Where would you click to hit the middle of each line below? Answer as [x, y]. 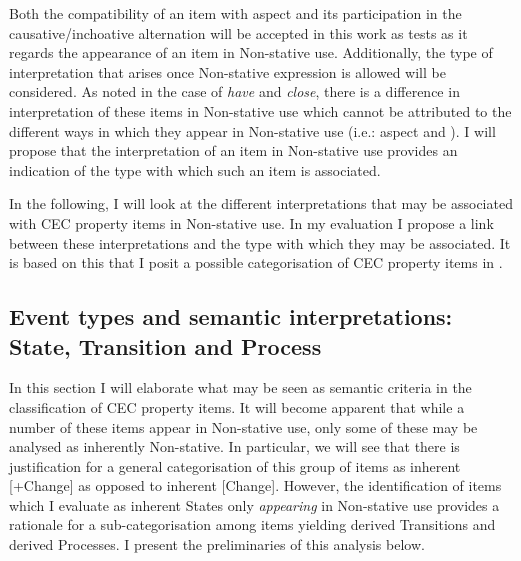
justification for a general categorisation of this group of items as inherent [235, 465]
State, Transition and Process [165, 345]
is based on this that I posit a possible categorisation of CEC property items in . [256, 262]
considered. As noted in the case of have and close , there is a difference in [234, 91]
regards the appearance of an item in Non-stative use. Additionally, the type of [251, 52]
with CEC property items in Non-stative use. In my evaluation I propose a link [251, 222]
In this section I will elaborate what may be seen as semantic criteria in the [240, 387]
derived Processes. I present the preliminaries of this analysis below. [217, 544]
